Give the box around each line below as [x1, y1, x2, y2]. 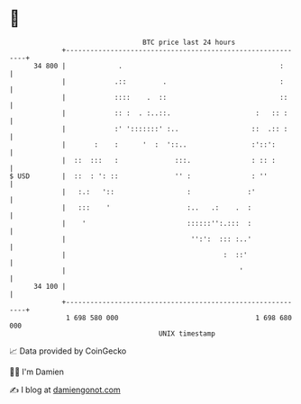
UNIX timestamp [158, 328, 216, 338]
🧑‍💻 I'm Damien [9, 366, 65, 377]
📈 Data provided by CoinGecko [9, 346, 127, 356]
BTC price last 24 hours [142, 38, 236, 47]
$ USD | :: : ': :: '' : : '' [9, 171, 269, 181]
